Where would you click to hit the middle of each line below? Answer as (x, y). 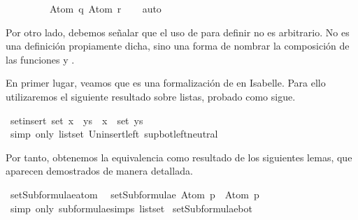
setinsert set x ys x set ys (77, 120)
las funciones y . (40, 59)
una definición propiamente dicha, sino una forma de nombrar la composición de (178, 46)
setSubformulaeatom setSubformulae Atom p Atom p (135, 194)
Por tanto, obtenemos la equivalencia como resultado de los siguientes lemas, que (179, 157)
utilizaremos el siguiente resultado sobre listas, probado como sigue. (151, 96)
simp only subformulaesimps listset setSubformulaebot (131, 208)
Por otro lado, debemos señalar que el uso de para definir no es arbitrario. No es (178, 32)
